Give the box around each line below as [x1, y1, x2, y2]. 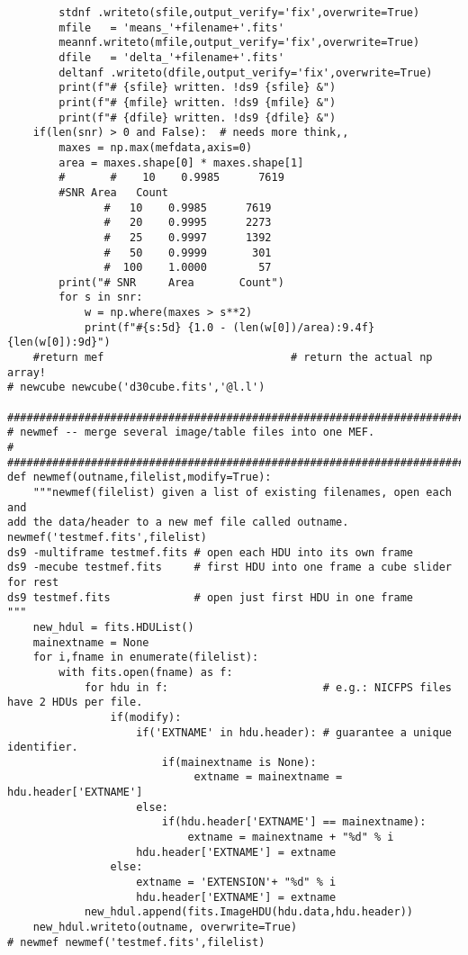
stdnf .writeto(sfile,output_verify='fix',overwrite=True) [58, 6, 420, 19]
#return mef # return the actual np [32, 351, 433, 365]
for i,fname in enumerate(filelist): [32, 651, 259, 664]
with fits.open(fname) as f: [58, 665, 233, 679]
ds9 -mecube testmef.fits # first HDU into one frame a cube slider [7, 561, 452, 574]
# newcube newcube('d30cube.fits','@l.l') [7, 381, 265, 394]
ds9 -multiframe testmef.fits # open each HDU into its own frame [7, 545, 414, 559]
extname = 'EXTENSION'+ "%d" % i [136, 876, 337, 889]
